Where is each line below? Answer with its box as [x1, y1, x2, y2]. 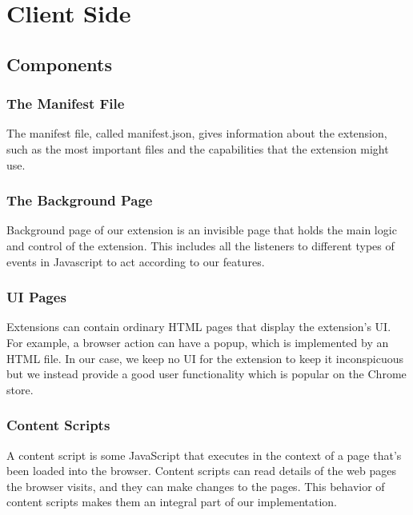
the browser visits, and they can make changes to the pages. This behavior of [6, 477, 385, 494]
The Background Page [6, 190, 153, 210]
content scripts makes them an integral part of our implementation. [6, 493, 337, 510]
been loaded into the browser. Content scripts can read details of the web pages [6, 462, 397, 479]
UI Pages [6, 287, 66, 307]
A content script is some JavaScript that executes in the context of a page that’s [6, 446, 402, 463]
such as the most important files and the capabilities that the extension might [6, 140, 389, 157]
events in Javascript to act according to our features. [6, 253, 265, 269]
